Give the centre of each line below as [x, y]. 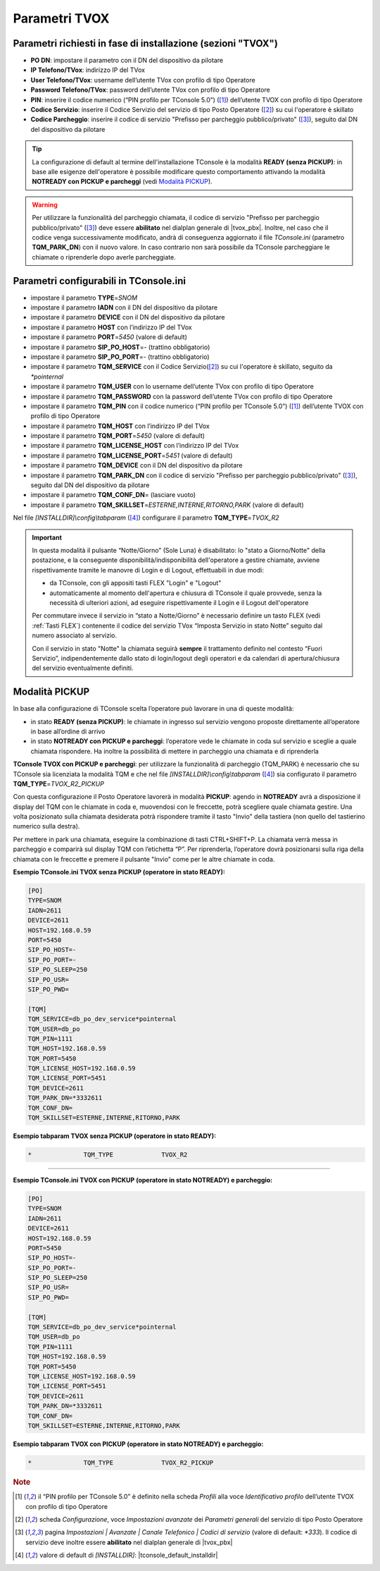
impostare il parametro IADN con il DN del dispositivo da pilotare [124, 307]
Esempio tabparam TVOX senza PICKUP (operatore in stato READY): [115, 1136]
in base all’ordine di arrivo [68, 731]
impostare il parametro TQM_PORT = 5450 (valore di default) [118, 436]
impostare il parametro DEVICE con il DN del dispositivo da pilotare [128, 317]
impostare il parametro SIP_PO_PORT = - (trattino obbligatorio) [120, 357]
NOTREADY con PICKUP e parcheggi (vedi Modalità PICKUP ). [122, 182]
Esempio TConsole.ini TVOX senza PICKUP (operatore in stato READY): [119, 872]
